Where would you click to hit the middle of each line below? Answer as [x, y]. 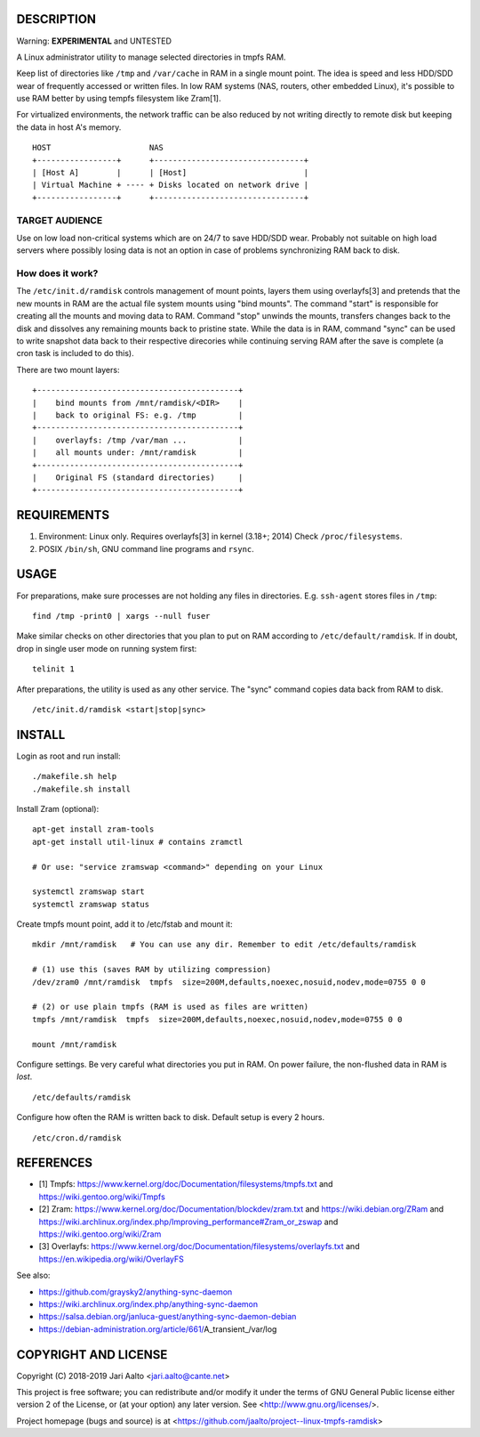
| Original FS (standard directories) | [138, 477]
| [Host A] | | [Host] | [171, 173]
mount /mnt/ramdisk [75, 1044]
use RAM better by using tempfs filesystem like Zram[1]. [119, 99]
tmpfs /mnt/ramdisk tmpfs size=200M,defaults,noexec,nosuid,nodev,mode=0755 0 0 [217, 1019]
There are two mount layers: [68, 369]
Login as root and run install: [68, 756]
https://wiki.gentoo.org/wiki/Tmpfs [102, 1197]
